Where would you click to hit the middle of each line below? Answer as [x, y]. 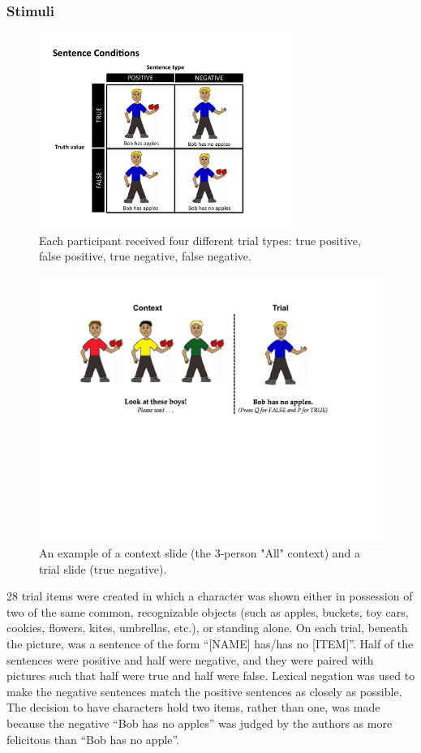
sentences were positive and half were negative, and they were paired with [190, 659]
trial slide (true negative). [103, 568]
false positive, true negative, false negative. [145, 256]
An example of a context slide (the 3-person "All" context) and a [200, 553]
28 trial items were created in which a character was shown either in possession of [210, 596]
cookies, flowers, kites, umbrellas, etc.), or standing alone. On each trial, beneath [207, 628]
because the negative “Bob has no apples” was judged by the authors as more [200, 723]
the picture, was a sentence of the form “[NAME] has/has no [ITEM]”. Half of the [210, 644]
